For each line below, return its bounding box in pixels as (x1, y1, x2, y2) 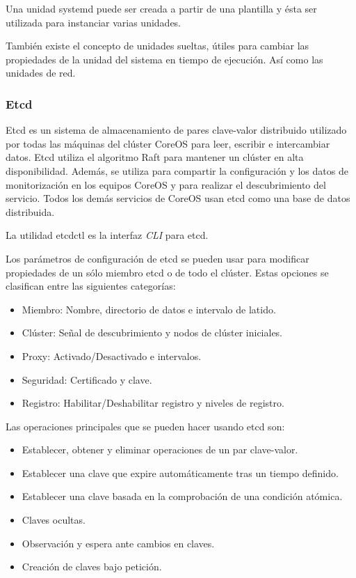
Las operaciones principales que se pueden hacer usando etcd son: (6, 419, 285, 433)
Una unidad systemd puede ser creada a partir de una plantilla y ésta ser (6, 1, 317, 15)
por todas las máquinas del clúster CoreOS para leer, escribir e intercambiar (6, 136, 330, 150)
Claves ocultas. (22, 513, 86, 527)
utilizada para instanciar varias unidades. (6, 15, 181, 29)
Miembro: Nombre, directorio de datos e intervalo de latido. (22, 302, 276, 316)
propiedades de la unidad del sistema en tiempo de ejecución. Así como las (6, 52, 323, 66)
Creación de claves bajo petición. (22, 559, 162, 574)
